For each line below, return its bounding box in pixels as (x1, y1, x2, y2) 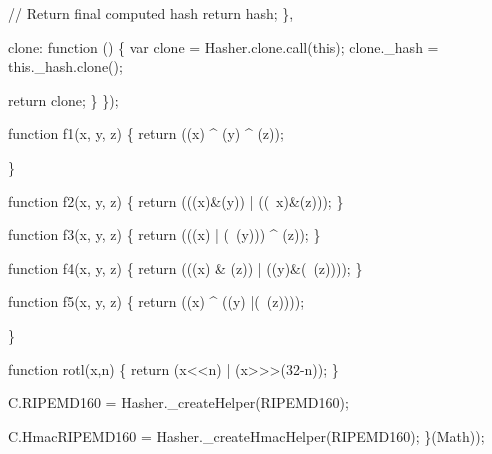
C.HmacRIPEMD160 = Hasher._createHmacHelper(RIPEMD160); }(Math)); (8, 425, 485, 446)
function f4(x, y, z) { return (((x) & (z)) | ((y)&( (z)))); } (8, 257, 363, 278)
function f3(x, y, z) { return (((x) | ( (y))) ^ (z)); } (8, 224, 321, 245)
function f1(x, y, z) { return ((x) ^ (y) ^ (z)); (8, 123, 284, 144)
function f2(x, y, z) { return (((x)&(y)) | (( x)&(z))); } (8, 190, 344, 211)
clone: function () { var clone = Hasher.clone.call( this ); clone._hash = (8, 36, 439, 57)
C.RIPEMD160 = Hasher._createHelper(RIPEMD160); (8, 392, 349, 413)
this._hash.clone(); (8, 56, 123, 77)
